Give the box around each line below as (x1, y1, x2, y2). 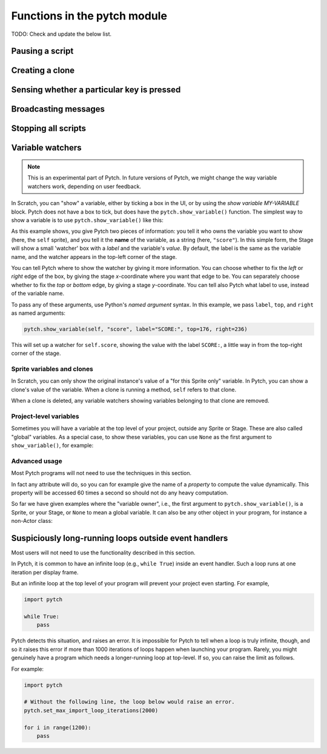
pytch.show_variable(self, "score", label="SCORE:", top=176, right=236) (24, 325, 248, 332)
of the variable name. (11, 290, 65, 297)
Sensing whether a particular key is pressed (11, 85, 181, 95)
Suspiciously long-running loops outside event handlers (11, 533, 228, 543)
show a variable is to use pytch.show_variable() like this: (11, 216, 163, 224)
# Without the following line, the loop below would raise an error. (24, 698, 235, 705)
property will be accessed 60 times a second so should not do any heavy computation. (11, 489, 228, 497)
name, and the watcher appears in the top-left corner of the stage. (11, 253, 177, 260)
